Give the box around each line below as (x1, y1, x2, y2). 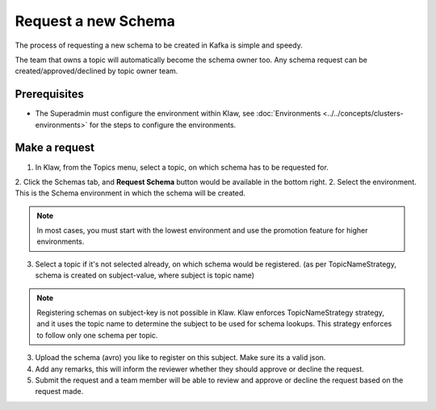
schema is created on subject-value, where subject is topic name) (35, 270, 254, 280)
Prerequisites (15, 87, 84, 101)
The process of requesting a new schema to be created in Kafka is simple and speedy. (15, 40, 303, 50)
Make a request (15, 141, 94, 155)
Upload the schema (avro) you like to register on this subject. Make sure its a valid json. (35, 353, 326, 362)
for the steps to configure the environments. (89, 119, 237, 129)
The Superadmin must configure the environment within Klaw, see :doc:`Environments (35, 109, 321, 119)
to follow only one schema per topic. (36, 330, 158, 340)
